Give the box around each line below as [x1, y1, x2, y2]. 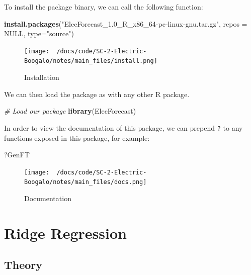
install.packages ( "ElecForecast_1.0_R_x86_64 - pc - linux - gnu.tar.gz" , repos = [4, 18, 247, 29]
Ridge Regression [4, 222, 127, 243]
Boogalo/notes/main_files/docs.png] [24, 178, 147, 186]
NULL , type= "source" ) [4, 28, 74, 39]
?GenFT [4, 149, 30, 160]
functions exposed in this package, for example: [4, 132, 150, 143]
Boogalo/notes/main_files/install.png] [24, 57, 157, 65]
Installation [24, 72, 59, 82]
